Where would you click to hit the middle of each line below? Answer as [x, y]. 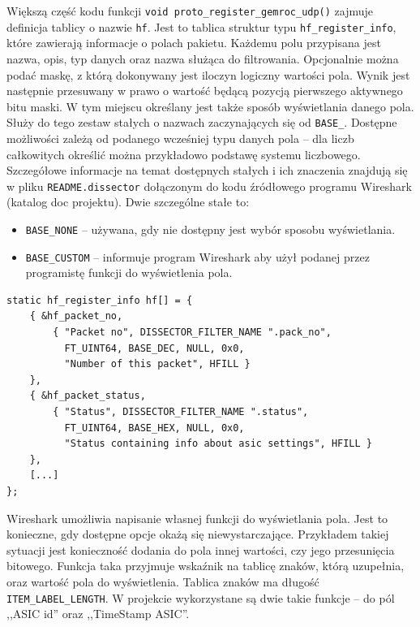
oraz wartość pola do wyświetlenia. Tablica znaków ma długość [163, 581]
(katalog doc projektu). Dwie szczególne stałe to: [128, 202]
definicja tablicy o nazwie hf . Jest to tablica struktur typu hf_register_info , [201, 26]
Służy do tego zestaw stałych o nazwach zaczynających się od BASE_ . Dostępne [202, 122]
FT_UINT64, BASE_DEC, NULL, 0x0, [154, 348]
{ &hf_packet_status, [88, 396]
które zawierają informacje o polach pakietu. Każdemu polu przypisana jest [194, 43]
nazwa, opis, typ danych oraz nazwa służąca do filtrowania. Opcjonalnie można [203, 58]
